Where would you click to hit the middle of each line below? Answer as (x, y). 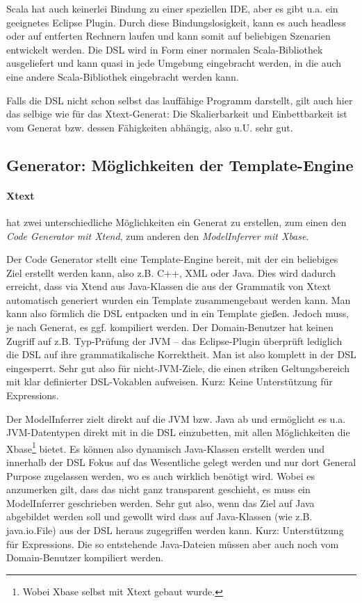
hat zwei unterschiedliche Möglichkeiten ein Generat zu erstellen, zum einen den (176, 222)
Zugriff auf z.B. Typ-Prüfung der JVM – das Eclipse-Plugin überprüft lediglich (174, 340)
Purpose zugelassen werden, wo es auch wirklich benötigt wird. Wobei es (161, 475)
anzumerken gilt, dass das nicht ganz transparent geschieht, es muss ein (158, 489)
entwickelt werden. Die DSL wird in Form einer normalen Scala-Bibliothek (165, 49)
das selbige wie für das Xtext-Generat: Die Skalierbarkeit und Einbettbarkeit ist (177, 114)
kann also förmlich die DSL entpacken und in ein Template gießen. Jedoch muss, (178, 313)
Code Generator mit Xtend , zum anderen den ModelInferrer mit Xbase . (158, 235)
